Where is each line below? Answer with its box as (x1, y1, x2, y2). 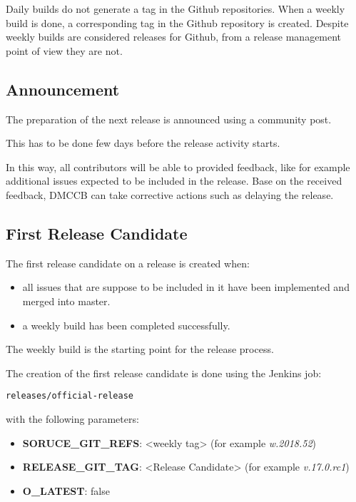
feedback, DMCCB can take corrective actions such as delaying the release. (6, 187, 334, 202)
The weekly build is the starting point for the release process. (6, 342, 274, 357)
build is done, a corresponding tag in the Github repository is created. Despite (6, 15, 349, 30)
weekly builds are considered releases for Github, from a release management (6, 29, 342, 44)
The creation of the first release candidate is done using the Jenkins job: (6, 365, 322, 380)
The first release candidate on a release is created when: (6, 255, 250, 270)
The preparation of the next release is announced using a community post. (6, 111, 332, 126)
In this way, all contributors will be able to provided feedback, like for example (6, 159, 350, 174)
